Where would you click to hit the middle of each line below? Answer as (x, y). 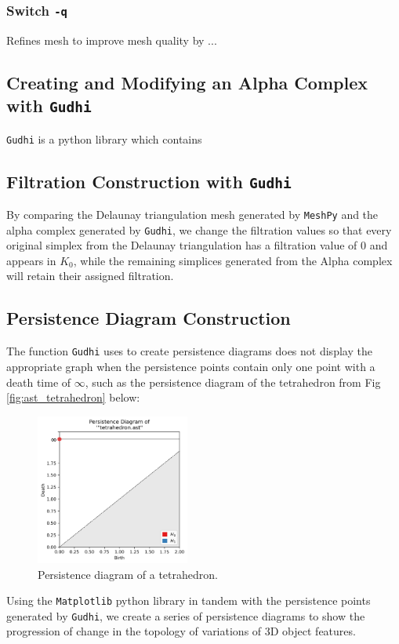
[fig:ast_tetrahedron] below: (73, 397)
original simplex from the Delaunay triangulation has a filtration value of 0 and (197, 245)
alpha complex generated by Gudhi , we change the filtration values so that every (199, 229)
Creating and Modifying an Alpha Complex (187, 82)
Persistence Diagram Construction (149, 318)
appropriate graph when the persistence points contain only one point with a (191, 366)
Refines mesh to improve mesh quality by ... (112, 40)
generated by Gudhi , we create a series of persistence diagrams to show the (186, 615)
